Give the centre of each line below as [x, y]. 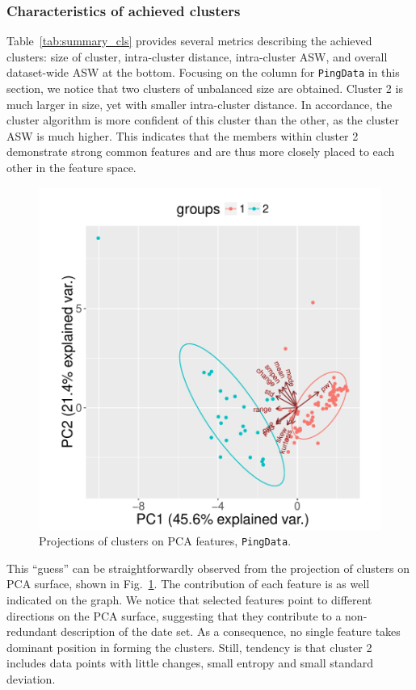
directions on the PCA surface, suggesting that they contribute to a [174, 615]
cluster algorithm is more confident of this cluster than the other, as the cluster [203, 120]
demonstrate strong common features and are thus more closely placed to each [201, 151]
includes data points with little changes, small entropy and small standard [190, 663]
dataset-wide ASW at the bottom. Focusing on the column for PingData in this [203, 72]
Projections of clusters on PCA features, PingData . [165, 541]
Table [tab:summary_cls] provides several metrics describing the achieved [189, 41]
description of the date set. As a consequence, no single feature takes [231, 631]
